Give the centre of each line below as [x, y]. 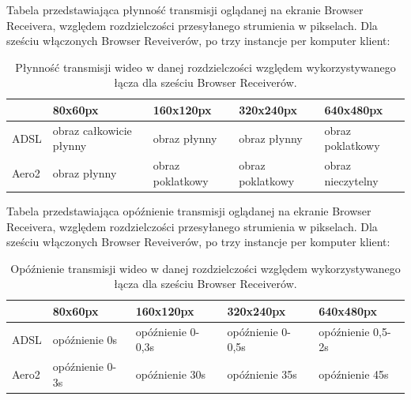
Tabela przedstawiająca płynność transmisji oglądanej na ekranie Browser [185, 9]
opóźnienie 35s [262, 374]
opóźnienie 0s [85, 339]
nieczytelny [351, 180]
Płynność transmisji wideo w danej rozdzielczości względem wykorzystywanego [205, 67]
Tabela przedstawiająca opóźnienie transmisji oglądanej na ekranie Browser [189, 210]
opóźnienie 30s [171, 374]
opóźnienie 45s [354, 374]
